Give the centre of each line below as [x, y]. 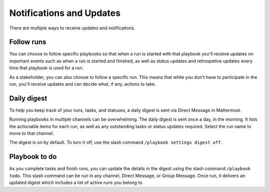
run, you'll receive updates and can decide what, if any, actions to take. [82, 84]
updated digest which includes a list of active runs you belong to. [76, 183]
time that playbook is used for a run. [46, 68]
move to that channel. [32, 133]
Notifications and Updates [65, 13]
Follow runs [28, 42]
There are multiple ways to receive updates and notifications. [72, 28]
